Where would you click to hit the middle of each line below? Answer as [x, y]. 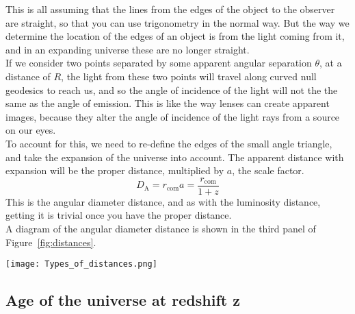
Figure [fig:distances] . [51, 242]
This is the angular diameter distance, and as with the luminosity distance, [163, 201]
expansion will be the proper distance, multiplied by [115, 170]
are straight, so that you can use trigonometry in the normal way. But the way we [177, 22]
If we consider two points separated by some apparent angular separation [159, 63]
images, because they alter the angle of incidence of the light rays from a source [173, 116]
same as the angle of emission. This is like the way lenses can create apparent [168, 103]
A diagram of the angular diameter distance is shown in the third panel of [161, 228]
